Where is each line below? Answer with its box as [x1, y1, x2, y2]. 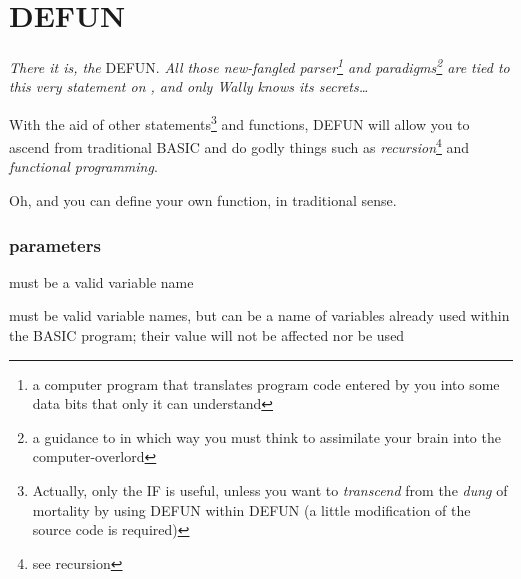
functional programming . [9, 156, 158, 177]
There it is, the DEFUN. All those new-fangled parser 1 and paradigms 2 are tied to [9, 54, 510, 77]
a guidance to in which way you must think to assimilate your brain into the [32, 426, 501, 447]
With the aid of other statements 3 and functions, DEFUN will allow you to [9, 110, 470, 134]
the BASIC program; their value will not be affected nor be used [9, 325, 405, 346]
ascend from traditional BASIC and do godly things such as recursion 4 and [9, 134, 470, 157]
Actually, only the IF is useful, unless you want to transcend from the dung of [32, 480, 508, 501]
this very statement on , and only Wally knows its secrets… [9, 76, 369, 97]
